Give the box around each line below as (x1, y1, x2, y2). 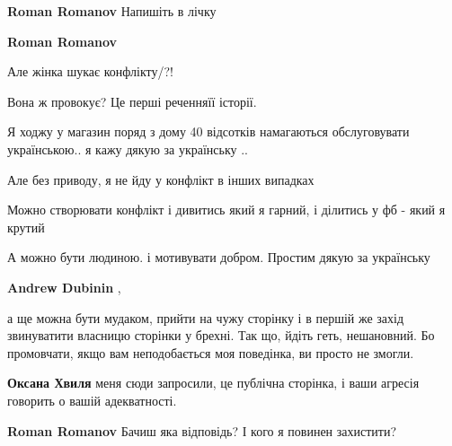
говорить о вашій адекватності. (7, 390, 177, 409)
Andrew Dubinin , (7, 277, 121, 296)
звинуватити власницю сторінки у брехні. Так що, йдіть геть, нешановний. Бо (7, 326, 435, 345)
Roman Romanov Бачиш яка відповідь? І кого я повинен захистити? (7, 421, 397, 440)
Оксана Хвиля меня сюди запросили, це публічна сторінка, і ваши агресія (7, 373, 420, 392)
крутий (7, 217, 45, 236)
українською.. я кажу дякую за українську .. (7, 139, 248, 158)
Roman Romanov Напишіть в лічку (7, 2, 217, 20)
